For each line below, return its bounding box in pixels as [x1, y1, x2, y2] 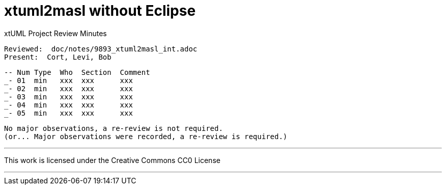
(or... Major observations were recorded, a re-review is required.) [4, 132, 288, 141]
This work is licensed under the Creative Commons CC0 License [4, 155, 220, 165]
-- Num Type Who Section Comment [4, 68, 150, 76]
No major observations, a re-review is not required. [4, 124, 223, 132]
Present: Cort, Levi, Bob [4, 52, 111, 61]
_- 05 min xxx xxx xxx [4, 109, 133, 117]
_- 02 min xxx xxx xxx [4, 84, 133, 93]
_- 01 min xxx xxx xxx [4, 76, 133, 85]
